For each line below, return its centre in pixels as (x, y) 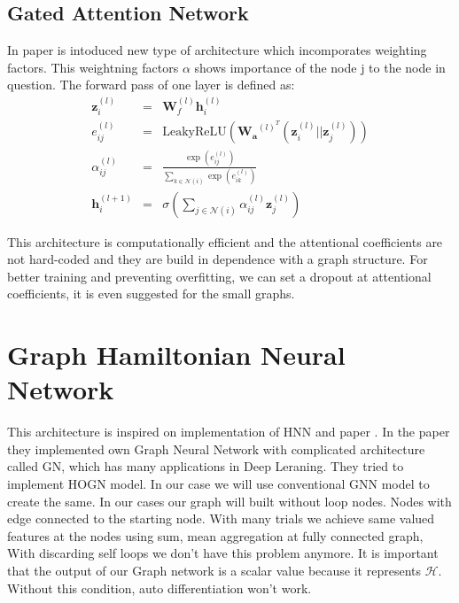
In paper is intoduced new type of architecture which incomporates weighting (217, 50)
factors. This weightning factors (93, 67)
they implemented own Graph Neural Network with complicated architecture (216, 448)
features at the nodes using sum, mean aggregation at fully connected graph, (215, 535)
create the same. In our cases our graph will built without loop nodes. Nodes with (229, 501)
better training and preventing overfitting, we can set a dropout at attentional (219, 276)
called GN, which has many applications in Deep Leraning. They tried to (206, 466)
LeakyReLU (194, 132)
